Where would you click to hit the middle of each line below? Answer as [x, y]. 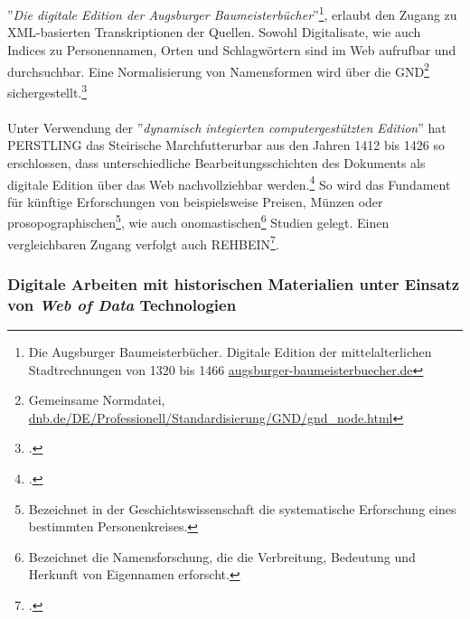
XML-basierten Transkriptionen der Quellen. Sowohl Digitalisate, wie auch [214, 32]
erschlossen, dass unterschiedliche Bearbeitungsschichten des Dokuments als [216, 162]
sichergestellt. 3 [47, 90]
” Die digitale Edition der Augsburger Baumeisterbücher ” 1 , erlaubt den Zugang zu [232, 13]
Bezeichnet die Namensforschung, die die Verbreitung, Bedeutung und [222, 556]
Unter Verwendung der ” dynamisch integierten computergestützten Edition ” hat [227, 127]
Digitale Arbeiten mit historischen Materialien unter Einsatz [234, 283]
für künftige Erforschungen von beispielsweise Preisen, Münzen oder [195, 201]
